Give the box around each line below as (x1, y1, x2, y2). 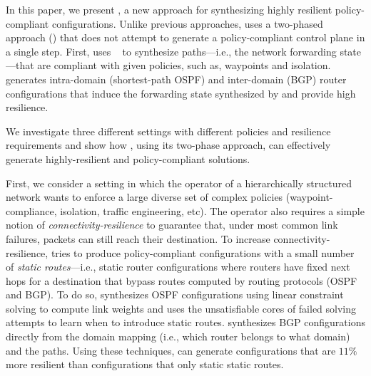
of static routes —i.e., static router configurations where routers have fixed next (6, 259, 350, 274)
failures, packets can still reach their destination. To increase (6, 231, 270, 246)
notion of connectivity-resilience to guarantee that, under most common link (6, 217, 338, 232)
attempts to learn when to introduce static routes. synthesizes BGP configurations (6, 315, 365, 330)
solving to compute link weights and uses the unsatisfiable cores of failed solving (6, 301, 357, 315)
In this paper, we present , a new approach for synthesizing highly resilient (6, 2, 332, 16)
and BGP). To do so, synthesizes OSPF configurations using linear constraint (6, 287, 344, 302)
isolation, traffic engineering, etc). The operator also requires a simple (60, 203, 365, 218)
